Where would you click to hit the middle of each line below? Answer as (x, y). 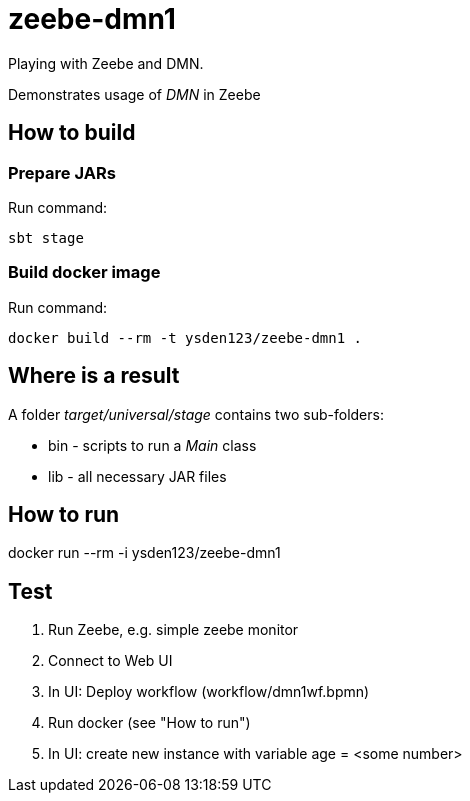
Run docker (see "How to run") (149, 723)
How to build (72, 133)
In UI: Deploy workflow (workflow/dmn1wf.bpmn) (209, 692)
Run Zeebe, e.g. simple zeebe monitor (173, 630)
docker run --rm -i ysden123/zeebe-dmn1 (144, 553)
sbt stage (46, 237)
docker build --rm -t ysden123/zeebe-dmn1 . (185, 337)
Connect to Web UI (110, 661)
